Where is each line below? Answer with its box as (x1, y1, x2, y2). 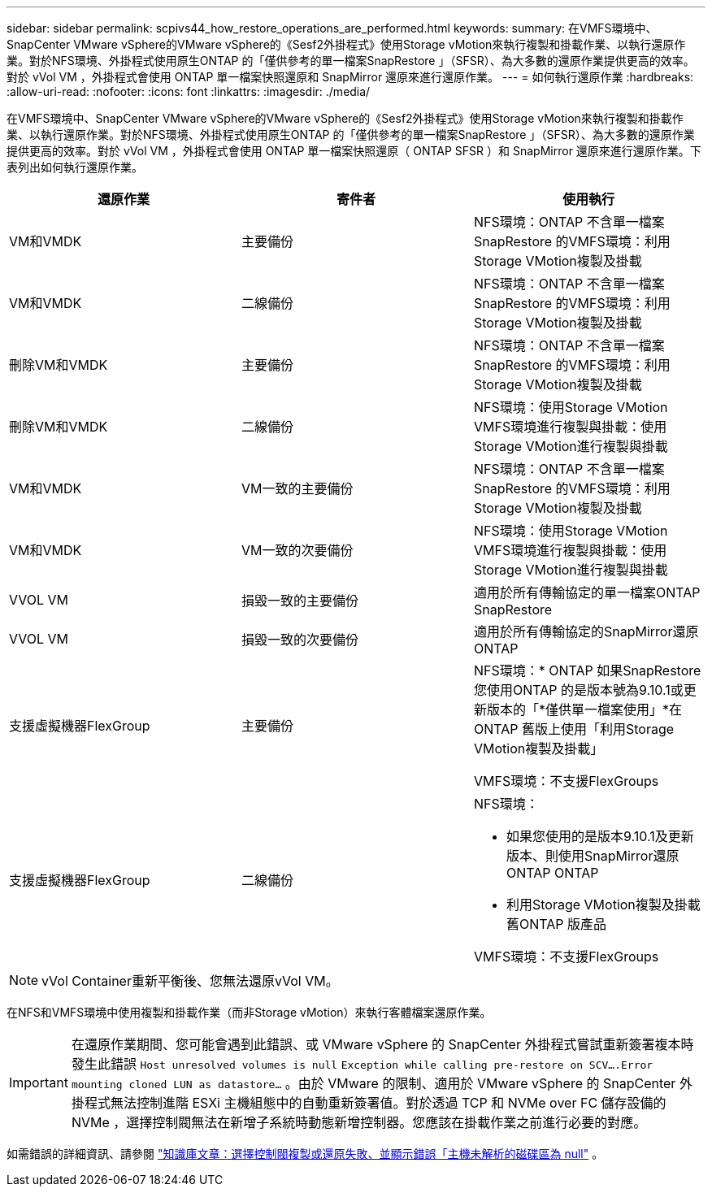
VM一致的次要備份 (241, 542, 354, 558)
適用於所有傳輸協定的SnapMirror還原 (473, 623, 699, 640)
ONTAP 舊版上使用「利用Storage (473, 721, 675, 737)
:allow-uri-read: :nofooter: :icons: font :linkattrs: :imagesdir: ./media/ (7, 85, 371, 98)
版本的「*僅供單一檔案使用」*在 (486, 701, 683, 718)
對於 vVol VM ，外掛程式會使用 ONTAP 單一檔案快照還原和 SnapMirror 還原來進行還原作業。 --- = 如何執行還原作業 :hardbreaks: (7, 70, 694, 84)
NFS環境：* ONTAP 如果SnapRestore (473, 662, 701, 679)
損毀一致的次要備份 (241, 631, 358, 648)
